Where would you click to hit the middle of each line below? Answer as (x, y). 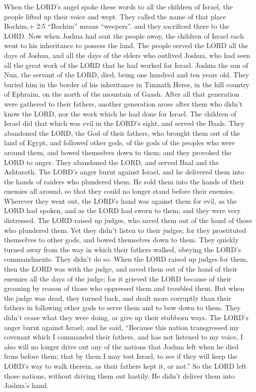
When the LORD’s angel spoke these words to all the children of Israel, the (118, 6)
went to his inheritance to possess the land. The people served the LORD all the (126, 45)
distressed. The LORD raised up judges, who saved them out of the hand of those (128, 220)
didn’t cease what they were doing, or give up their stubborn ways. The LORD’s (126, 317)
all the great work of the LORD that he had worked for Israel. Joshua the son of (126, 65)
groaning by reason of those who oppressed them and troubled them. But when (124, 288)
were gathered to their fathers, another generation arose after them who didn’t (123, 103)
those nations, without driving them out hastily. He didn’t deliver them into (119, 375)
